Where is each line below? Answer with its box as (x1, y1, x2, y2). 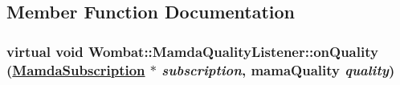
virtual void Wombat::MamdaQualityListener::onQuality (6, 41, 378, 61)
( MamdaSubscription (6, 59, 145, 79)
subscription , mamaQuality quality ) (161, 59, 395, 79)
